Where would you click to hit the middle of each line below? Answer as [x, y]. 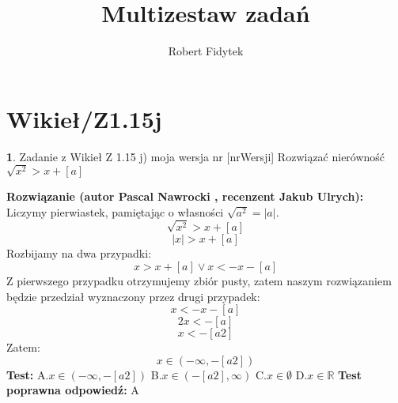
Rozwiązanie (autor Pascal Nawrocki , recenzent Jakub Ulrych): [185, 196]
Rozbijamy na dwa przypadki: [79, 253]
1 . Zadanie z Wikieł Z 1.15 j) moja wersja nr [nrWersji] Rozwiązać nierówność [196, 156]
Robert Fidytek [206, 51]
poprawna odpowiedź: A [73, 390]
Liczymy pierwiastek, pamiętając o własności [115, 211]
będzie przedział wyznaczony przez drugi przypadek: [133, 296]
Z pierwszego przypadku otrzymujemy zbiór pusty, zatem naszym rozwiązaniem [199, 281]
